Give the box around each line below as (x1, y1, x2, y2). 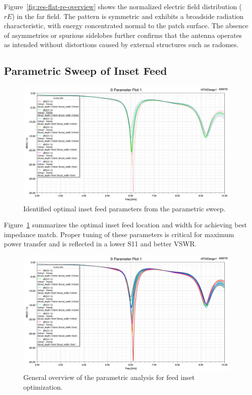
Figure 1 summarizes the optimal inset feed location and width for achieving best (4, 220, 247, 230)
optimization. (23, 382, 63, 392)
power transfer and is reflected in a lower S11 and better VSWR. (4, 239, 197, 249)
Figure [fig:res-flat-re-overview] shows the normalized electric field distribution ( (4, 1, 242, 11)
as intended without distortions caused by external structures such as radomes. (4, 39, 239, 50)
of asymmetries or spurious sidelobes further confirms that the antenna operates (4, 30, 242, 40)
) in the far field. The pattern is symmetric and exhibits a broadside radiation (12, 11, 244, 21)
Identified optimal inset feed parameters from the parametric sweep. (23, 203, 226, 213)
